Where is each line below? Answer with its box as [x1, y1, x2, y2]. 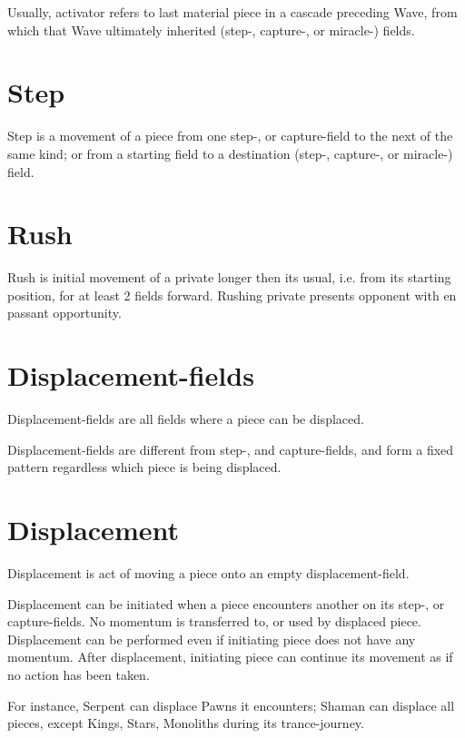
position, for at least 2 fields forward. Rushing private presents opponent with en [7, 285, 457, 304]
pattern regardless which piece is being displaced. [7, 458, 282, 477]
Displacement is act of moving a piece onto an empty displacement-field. [7, 564, 410, 583]
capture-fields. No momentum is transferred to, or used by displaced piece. [7, 612, 421, 631]
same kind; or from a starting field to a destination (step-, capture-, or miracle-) [7, 143, 453, 162]
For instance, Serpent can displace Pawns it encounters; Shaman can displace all [7, 695, 455, 714]
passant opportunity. [7, 303, 122, 322]
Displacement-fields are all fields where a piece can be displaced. [7, 409, 364, 428]
